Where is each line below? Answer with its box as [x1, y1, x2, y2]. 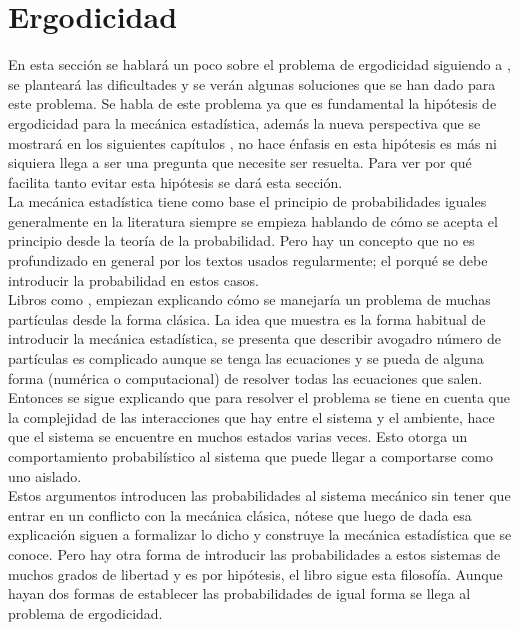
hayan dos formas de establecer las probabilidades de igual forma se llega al [8, 583, 471, 604]
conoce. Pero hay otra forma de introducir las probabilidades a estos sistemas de [8, 543, 501, 564]
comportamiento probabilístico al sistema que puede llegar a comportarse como [8, 446, 494, 466]
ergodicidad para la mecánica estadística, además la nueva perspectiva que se [8, 112, 481, 133]
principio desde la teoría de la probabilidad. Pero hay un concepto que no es [8, 230, 475, 251]
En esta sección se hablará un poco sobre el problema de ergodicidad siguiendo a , [8, 54, 511, 75]
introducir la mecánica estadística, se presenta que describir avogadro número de [8, 328, 501, 349]
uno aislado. [8, 465, 82, 486]
